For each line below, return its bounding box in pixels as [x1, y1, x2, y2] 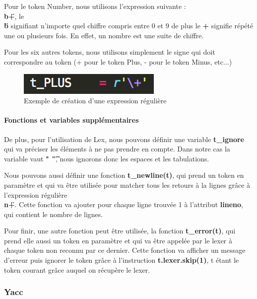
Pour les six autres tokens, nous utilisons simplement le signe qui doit [4, 47, 215, 57]
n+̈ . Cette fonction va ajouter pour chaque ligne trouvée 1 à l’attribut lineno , [4, 199, 243, 210]
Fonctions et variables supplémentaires [4, 115, 139, 125]
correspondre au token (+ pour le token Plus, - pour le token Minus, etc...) [4, 56, 232, 67]
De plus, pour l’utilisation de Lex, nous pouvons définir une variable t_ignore [4, 134, 244, 144]
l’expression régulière [4, 189, 67, 200]
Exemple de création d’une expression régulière [24, 95, 167, 106]
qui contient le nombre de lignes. [4, 209, 103, 219]
